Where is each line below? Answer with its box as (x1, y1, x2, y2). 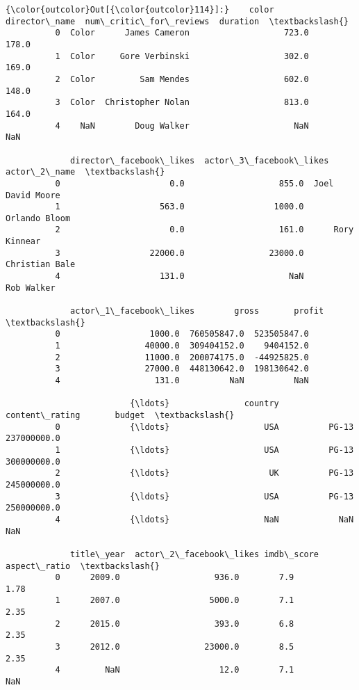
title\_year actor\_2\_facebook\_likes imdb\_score (70, 549, 319, 559)
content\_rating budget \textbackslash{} (6, 410, 235, 420)
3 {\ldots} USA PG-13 (55, 491, 354, 502)
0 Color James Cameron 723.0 (55, 28, 309, 38)
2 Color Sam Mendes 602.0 (55, 74, 309, 84)
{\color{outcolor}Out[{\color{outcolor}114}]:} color (6, 5, 274, 15)
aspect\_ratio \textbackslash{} (6, 561, 160, 571)
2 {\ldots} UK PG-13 (55, 468, 354, 479)
